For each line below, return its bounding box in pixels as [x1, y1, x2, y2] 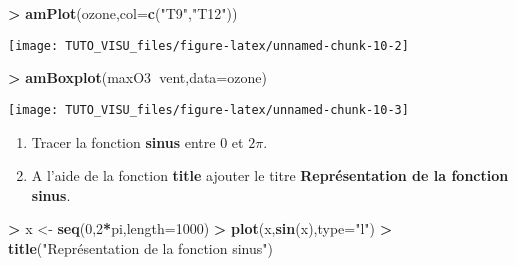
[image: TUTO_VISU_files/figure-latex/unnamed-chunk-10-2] [8, 38, 409, 53]
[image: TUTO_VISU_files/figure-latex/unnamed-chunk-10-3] [8, 102, 409, 117]
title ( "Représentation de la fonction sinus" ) [8, 237, 273, 258]
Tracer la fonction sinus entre [31, 131, 216, 152]
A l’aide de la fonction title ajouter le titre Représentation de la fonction [31, 165, 509, 186]
